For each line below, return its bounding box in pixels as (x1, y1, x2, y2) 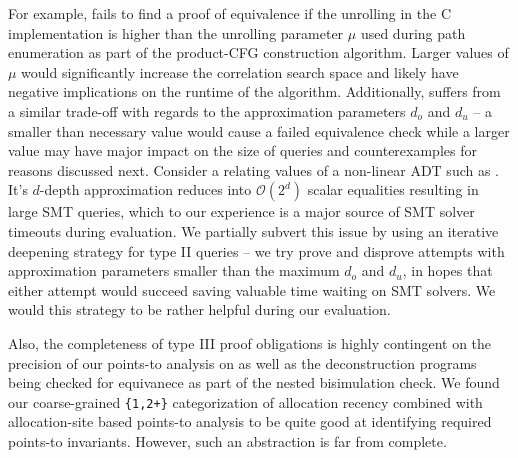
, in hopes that (402, 260, 493, 281)
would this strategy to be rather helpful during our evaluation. (8, 299, 391, 320)
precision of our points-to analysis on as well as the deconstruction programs (8, 352, 477, 373)
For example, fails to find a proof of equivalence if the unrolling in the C (8, 3, 451, 23)
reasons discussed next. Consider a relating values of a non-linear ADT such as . (8, 159, 500, 180)
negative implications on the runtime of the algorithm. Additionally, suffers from (8, 81, 501, 102)
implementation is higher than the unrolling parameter (8, 22, 344, 43)
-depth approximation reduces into (39, 179, 252, 200)
